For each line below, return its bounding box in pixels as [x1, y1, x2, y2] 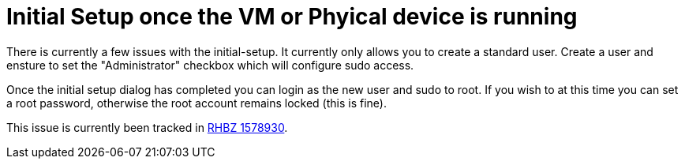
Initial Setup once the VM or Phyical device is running [6, 3, 578, 30]
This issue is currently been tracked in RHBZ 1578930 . [6, 120, 288, 134]
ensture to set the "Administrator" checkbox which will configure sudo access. [6, 58, 414, 72]
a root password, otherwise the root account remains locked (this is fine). [6, 96, 387, 110]
